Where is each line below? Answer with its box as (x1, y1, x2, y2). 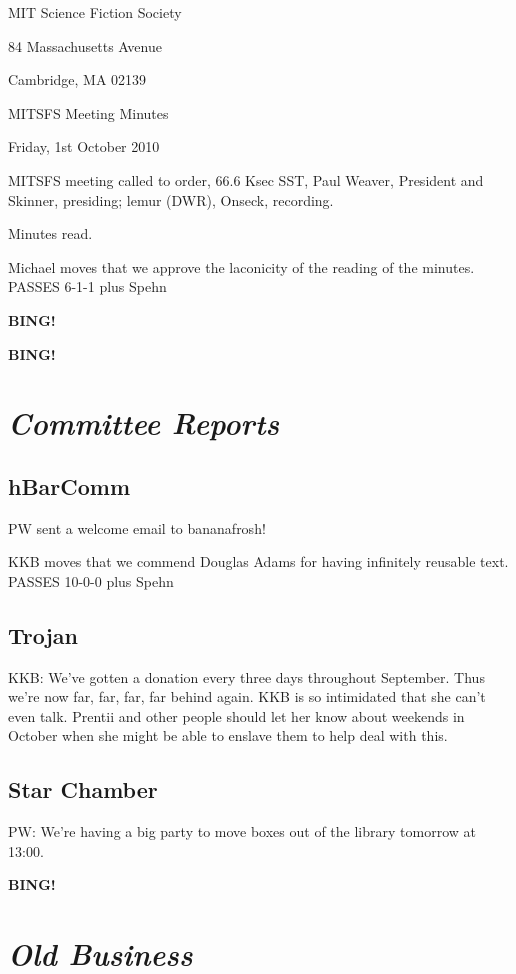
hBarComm (8, 470, 131, 501)
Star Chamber (8, 774, 158, 805)
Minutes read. (8, 223, 93, 244)
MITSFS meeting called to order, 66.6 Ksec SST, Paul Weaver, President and (8, 169, 484, 190)
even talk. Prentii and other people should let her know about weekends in (8, 705, 465, 726)
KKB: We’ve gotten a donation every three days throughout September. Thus (8, 666, 485, 687)
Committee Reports (8, 402, 280, 444)
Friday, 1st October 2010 (8, 136, 160, 157)
